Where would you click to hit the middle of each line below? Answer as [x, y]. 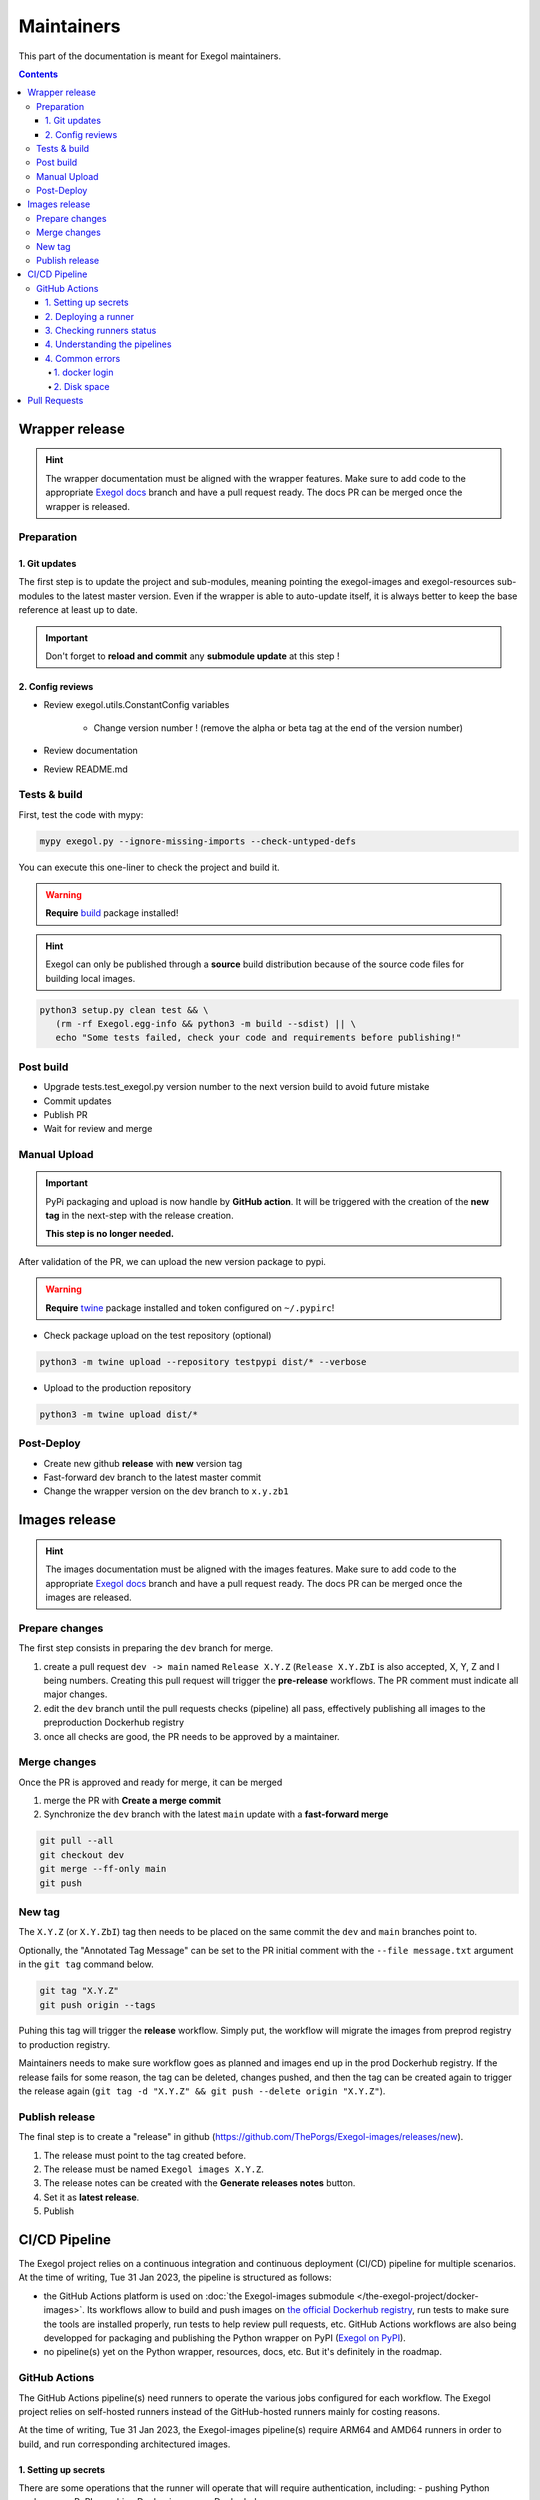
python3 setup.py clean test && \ [124, 1009]
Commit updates [77, 1101]
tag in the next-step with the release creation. [139, 1216]
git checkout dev [82, 1854]
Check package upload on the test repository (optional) [157, 1335]
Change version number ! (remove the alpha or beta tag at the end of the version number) [278, 727]
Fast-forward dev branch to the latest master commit [152, 1477]
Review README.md [86, 769]
